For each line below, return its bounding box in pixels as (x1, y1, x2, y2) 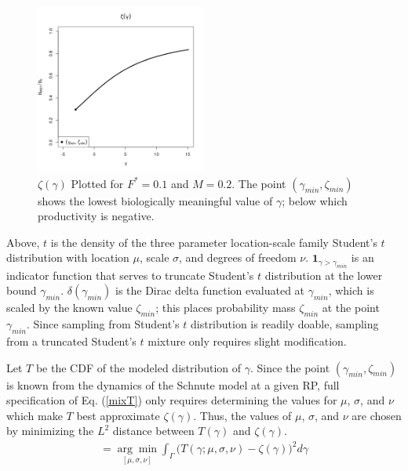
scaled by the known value (6, 299, 133, 316)
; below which (282, 192, 348, 208)
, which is (328, 282, 374, 299)
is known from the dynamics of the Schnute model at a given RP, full (6, 376, 340, 393)
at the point (322, 299, 380, 316)
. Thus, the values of (193, 407, 292, 423)
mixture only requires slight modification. (148, 332, 347, 349)
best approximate (76, 407, 160, 423)
